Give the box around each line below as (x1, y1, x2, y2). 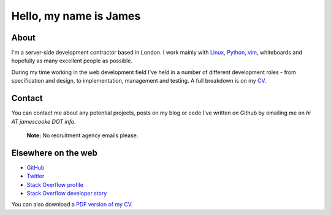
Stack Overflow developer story (26, 190, 107, 197)
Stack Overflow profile (26, 181, 84, 188)
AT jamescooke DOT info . (11, 118, 76, 125)
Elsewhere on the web (11, 148, 97, 158)
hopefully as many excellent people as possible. (11, 57, 133, 64)
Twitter (26, 172, 45, 180)
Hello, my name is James (11, 9, 141, 23)
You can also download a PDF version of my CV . (11, 201, 133, 208)
